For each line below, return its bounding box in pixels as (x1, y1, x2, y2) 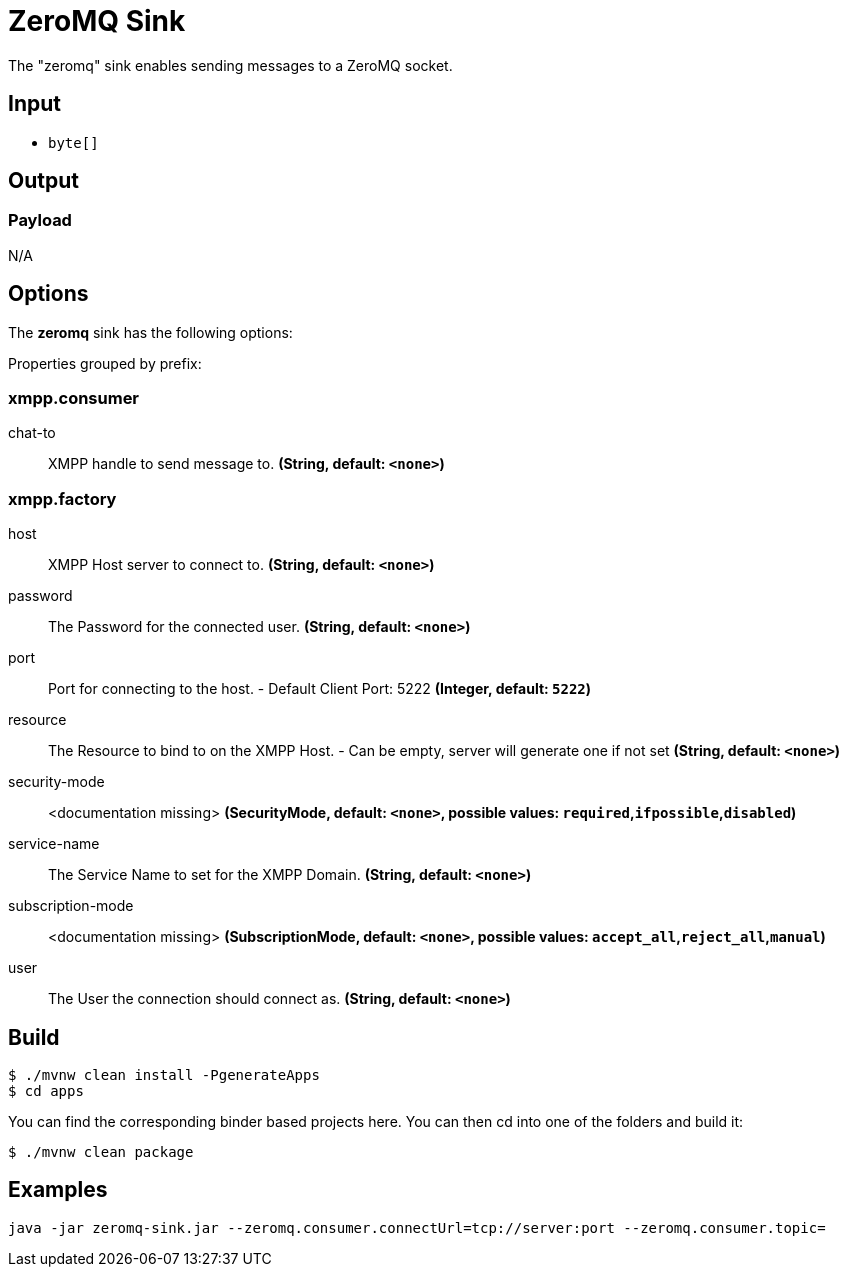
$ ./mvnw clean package (8, 1144, 194, 1160)
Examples (8, 1177, 108, 1203)
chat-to (8, 424, 56, 442)
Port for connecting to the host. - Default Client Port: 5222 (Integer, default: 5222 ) (48, 680, 592, 698)
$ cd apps (8, 1083, 84, 1099)
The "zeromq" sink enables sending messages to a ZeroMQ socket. (8, 56, 453, 74)
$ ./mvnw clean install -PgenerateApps (8, 1067, 320, 1083)
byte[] (48, 134, 99, 151)
